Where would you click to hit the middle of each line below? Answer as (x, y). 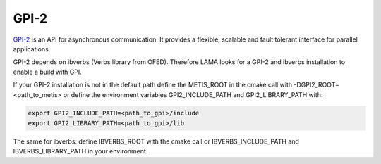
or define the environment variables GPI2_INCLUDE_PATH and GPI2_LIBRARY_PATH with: (193, 94)
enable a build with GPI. (48, 72)
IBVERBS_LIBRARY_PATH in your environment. (80, 151)
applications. (32, 49)
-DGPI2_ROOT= (317, 85)
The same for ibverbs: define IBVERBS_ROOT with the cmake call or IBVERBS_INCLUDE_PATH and (156, 141)
